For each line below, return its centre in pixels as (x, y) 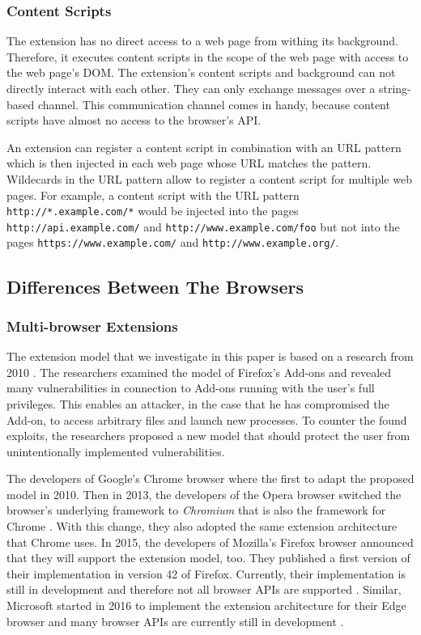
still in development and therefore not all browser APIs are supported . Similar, (204, 589)
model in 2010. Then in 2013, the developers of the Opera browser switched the (204, 494)
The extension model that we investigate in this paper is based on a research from (210, 356)
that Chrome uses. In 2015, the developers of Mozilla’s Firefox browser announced (210, 542)
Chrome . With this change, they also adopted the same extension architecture (202, 526)
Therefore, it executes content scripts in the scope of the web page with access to (208, 56)
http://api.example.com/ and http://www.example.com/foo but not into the (203, 226)
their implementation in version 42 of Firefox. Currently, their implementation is (206, 573)
